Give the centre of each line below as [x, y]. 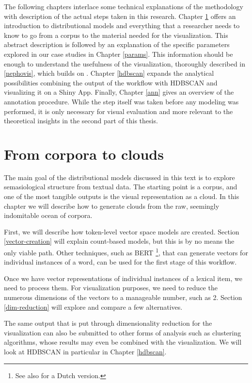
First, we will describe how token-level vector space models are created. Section [122, 231]
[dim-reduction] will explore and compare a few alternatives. [93, 307]
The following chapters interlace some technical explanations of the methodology [124, 6]
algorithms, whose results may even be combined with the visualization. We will [123, 342]
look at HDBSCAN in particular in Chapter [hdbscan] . [85, 351]
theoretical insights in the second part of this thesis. [81, 121]
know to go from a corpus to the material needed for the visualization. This [116, 35]
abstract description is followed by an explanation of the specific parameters [117, 44]
